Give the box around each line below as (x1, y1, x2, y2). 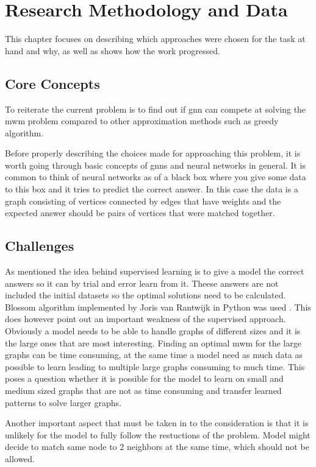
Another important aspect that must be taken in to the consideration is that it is (5, 416, 309, 429)
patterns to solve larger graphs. (5, 396, 121, 409)
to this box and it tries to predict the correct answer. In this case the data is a (5, 183, 298, 195)
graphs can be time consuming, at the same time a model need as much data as (5, 348, 303, 361)
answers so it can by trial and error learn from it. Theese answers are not (5, 276, 279, 289)
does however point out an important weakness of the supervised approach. (5, 312, 286, 325)
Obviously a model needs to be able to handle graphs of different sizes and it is (5, 325, 301, 337)
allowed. (5, 452, 35, 465)
